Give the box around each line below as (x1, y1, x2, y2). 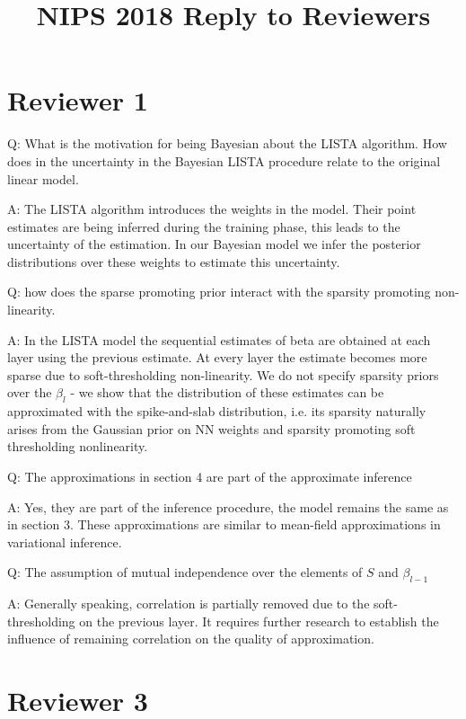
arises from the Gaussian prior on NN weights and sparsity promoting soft (7, 419, 416, 438)
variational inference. (7, 532, 122, 551)
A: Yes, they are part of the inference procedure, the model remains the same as (7, 497, 449, 516)
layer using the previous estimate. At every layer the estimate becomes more (7, 348, 427, 367)
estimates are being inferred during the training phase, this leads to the (7, 217, 400, 235)
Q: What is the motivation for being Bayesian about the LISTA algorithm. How (7, 134, 447, 153)
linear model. (7, 169, 79, 188)
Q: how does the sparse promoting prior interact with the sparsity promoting (7, 282, 431, 301)
